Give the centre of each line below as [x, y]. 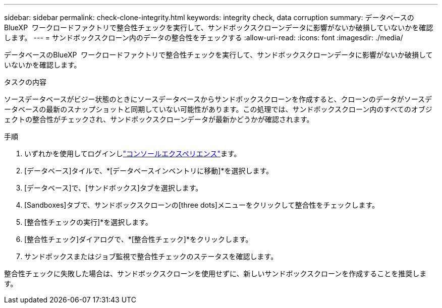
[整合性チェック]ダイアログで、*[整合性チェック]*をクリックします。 [139, 239]
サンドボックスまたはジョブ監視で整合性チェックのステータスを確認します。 [151, 256]
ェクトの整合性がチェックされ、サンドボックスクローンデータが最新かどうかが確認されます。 [159, 119]
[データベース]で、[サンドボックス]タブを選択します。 [114, 188]
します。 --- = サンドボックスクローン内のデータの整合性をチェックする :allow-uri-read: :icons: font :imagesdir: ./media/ [204, 38]
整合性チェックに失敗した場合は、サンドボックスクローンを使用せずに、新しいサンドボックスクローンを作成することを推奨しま [215, 273]
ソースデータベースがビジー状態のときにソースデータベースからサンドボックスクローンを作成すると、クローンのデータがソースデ [218, 99]
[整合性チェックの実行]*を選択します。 [88, 222]
